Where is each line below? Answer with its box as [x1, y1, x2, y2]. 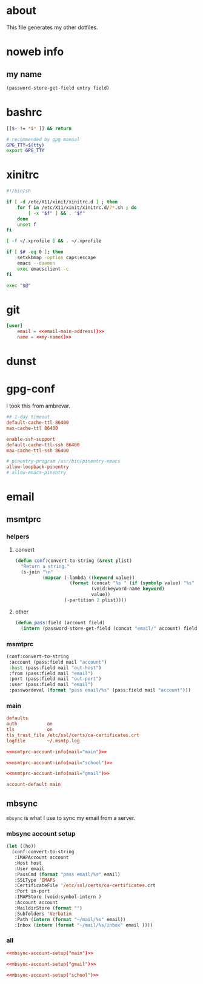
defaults [6, 715, 28, 721]
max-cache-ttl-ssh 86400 [6, 447, 69, 454]
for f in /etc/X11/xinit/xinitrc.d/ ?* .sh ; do [17, 204, 137, 211]
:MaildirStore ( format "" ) [14, 905, 83, 911]
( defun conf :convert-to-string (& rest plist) [15, 558, 132, 564]
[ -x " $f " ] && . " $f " [28, 210, 85, 216]
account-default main [6, 782, 61, 788]
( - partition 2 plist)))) [64, 597, 127, 603]
